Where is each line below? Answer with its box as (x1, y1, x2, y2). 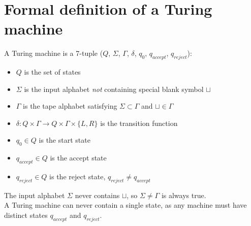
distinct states (4, 210, 48, 220)
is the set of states (24, 67, 81, 77)
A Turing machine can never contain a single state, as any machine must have (4, 200, 247, 210)
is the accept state (50, 152, 107, 163)
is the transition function (100, 117, 178, 128)
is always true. (161, 189, 206, 200)
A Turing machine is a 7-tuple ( (4, 48, 103, 58)
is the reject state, (49, 171, 106, 182)
